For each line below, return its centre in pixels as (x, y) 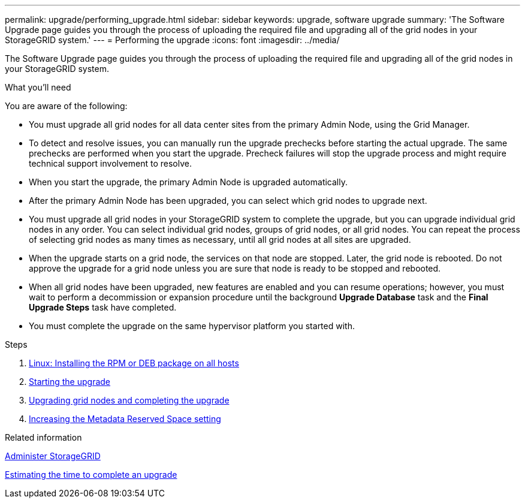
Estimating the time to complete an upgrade (91, 475)
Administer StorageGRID (53, 456)
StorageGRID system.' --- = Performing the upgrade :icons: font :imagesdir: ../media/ (172, 40)
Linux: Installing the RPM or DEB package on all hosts (134, 363)
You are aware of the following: (66, 106)
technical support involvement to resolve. (110, 163)
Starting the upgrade (70, 382)
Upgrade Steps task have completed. (103, 307)
